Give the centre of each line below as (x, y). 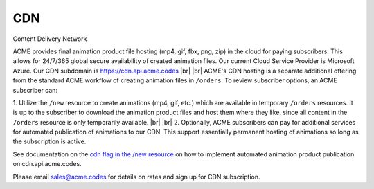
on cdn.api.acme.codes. (47, 164)
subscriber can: (35, 90)
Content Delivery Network (50, 39)
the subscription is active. (50, 141)
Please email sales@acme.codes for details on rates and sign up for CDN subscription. (136, 177)
